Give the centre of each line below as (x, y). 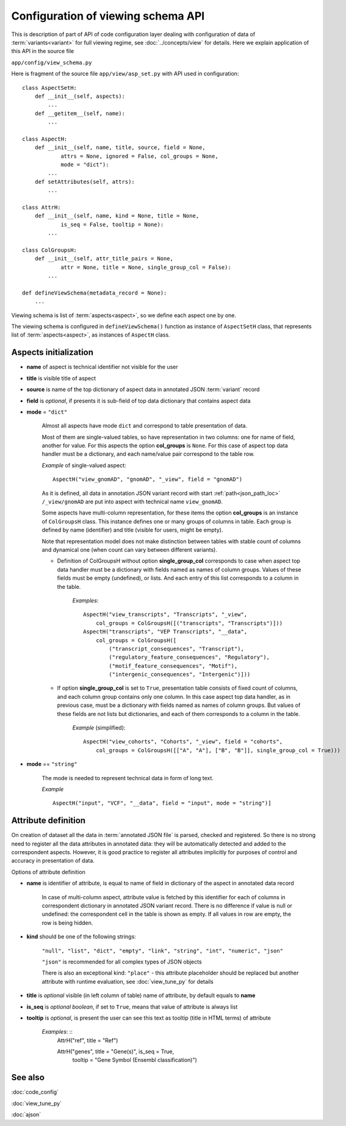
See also (28, 1077)
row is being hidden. (67, 923)
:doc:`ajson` (26, 1114)
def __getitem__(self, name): (80, 113)
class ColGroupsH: (50, 250)
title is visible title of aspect (61, 378)
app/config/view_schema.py (52, 62)
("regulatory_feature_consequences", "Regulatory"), (189, 657)
